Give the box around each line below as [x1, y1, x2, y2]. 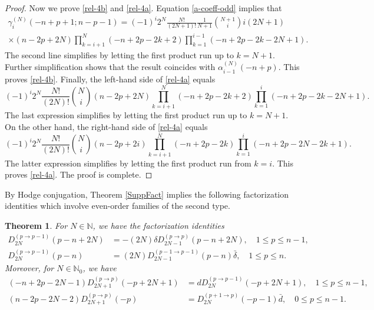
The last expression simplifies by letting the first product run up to [5, 109, 247, 121]
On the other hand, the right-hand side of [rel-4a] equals [5, 120, 208, 132]
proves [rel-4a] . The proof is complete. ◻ [5, 168, 153, 181]
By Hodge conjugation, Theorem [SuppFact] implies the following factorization [5, 188, 289, 200]
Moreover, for [5, 262, 54, 274]
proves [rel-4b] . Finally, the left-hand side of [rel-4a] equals [5, 72, 216, 85]
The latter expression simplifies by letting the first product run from [5, 156, 251, 169]
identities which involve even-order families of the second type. [5, 199, 230, 212]
